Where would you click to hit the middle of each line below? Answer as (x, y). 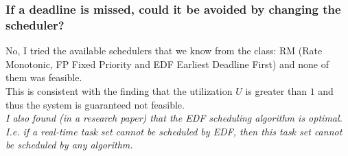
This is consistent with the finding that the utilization (119, 90)
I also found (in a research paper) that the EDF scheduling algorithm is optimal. (174, 118)
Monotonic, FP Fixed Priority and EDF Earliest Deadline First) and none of (167, 64)
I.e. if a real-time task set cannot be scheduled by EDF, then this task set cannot (174, 131)
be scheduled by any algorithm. (69, 145)
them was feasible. (44, 77)
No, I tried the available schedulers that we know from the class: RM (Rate (164, 51)
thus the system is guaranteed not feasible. (95, 104)
